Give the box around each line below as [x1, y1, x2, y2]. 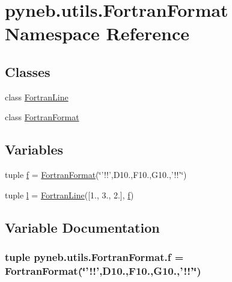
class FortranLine [5, 90, 69, 103]
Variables [5, 140, 64, 159]
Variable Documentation [5, 218, 160, 236]
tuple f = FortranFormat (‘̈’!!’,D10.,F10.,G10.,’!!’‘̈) [5, 168, 187, 181]
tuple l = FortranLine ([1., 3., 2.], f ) [5, 188, 134, 201]
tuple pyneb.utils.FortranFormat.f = [5, 250, 184, 265]
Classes [5, 62, 50, 81]
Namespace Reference [5, 21, 189, 46]
